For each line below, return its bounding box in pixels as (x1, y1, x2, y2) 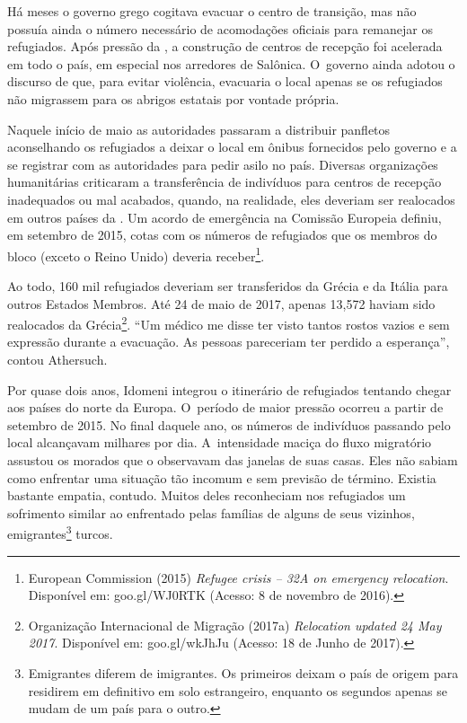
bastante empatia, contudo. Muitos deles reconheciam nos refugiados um (7, 486, 406, 505)
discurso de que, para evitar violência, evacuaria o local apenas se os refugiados (7, 72, 443, 91)
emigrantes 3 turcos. (7, 522, 113, 542)
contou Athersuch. (7, 350, 108, 368)
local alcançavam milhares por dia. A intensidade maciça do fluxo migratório (7, 433, 432, 452)
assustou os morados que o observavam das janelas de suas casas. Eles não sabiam (7, 450, 458, 469)
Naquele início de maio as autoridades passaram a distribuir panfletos (7, 119, 391, 138)
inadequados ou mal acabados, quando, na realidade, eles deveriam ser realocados (7, 190, 455, 208)
